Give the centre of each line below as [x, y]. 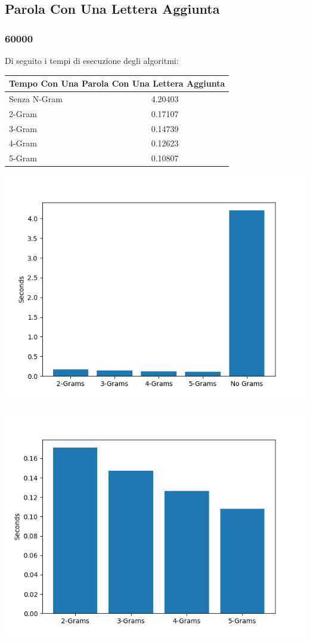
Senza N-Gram [36, 98]
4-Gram [23, 143]
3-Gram [23, 128]
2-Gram [23, 113]
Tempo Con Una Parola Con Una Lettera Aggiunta [117, 83]
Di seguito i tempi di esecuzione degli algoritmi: [92, 60]
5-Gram [23, 158]
